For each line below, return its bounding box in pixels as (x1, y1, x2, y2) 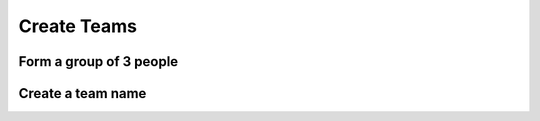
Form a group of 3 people (18, 53, 179, 70)
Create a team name (18, 85, 147, 102)
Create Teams (18, 15, 137, 37)
